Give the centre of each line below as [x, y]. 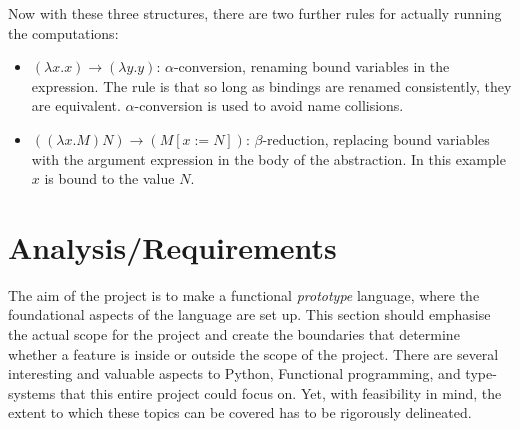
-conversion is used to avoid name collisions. [269, 105]
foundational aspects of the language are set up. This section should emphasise [249, 314]
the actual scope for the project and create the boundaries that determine [234, 334]
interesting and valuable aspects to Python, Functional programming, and [234, 373]
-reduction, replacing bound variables [376, 138]
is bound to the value [109, 178]
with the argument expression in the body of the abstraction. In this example [268, 158]
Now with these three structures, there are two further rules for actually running [255, 13]
